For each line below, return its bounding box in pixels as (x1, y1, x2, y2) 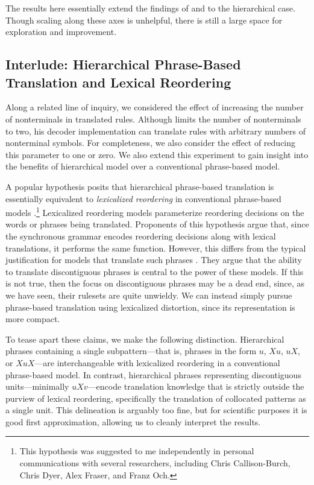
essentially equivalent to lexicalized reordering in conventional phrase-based (5, 192, 281, 204)
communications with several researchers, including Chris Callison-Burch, (19, 457, 290, 469)
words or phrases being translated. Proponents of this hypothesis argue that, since (5, 218, 309, 230)
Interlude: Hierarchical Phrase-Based (5, 55, 241, 74)
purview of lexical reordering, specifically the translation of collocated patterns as (5, 391, 306, 404)
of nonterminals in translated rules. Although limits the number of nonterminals (5, 112, 301, 125)
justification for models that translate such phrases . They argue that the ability (5, 253, 302, 266)
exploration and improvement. (5, 25, 117, 38)
